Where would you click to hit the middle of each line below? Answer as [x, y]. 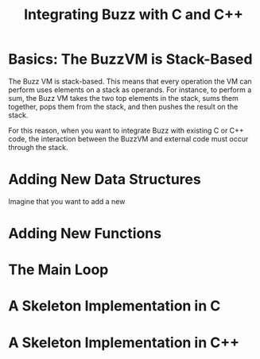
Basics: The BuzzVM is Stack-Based [130, 59]
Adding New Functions [85, 234]
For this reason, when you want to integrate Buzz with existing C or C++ [126, 130]
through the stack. [38, 147]
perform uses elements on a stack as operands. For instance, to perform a [130, 90]
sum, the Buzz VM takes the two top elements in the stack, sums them [123, 98]
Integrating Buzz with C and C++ [134, 15]
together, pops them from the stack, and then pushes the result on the [123, 106]
